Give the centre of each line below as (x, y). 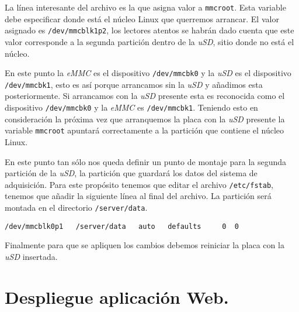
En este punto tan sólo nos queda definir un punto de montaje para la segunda (146, 161)
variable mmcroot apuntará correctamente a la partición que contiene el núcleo (145, 130)
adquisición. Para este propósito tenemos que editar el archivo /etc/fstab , (139, 184)
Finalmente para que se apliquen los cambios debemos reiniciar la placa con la (145, 245)
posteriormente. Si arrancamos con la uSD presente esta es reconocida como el (145, 96)
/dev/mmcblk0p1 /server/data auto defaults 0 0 (122, 226)
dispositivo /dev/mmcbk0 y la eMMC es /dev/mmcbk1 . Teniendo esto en (131, 107)
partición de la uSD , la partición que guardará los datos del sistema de (131, 173)
